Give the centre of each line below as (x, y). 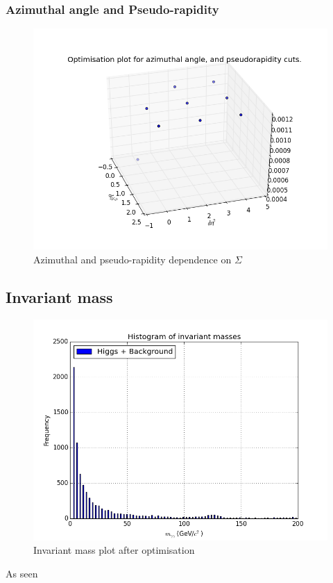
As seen (22, 573)
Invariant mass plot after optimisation (114, 550)
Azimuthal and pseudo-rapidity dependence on (133, 259)
